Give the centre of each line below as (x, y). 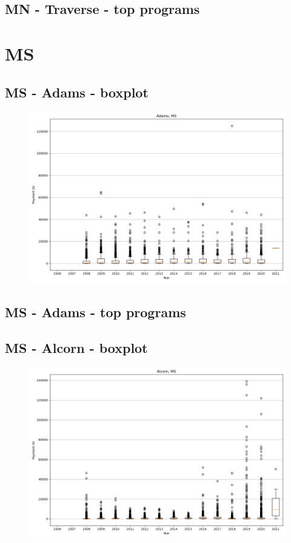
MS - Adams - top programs (95, 311)
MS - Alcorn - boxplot (76, 347)
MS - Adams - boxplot (77, 92)
